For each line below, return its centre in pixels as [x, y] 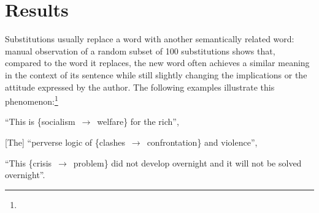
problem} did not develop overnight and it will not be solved [187, 163]
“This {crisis [29, 163]
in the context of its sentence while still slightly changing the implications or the [156, 74]
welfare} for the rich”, [138, 121]
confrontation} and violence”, [202, 142]
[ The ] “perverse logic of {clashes [65, 142]
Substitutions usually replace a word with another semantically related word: [150, 39]
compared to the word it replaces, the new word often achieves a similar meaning [157, 63]
